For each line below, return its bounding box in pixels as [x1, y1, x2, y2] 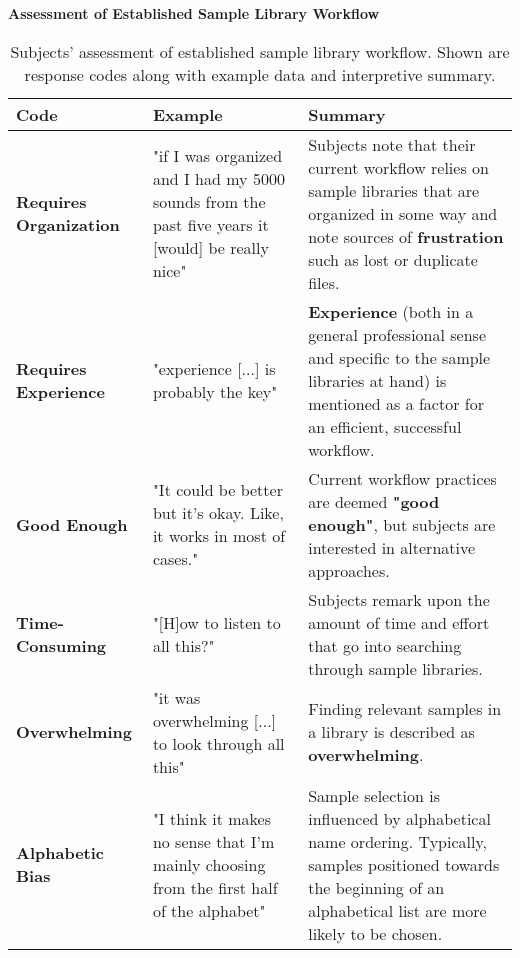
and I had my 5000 [152, 167, 285, 191]
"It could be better [152, 478, 283, 502]
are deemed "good [308, 489, 440, 513]
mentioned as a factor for [308, 391, 484, 415]
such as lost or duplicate [308, 247, 478, 271]
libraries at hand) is [308, 368, 447, 392]
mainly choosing [152, 852, 266, 876]
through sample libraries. [308, 656, 483, 680]
